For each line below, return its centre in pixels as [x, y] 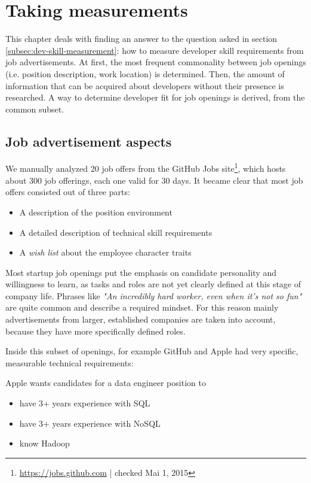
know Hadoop [44, 443]
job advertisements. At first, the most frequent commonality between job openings [156, 62]
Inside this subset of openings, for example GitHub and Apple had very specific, [152, 351]
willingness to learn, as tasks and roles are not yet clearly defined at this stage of [153, 284]
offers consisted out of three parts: [68, 192]
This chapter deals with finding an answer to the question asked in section [141, 39]
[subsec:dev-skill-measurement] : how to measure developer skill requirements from [155, 50]
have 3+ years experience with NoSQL [90, 423]
